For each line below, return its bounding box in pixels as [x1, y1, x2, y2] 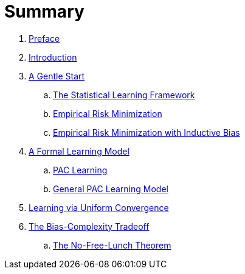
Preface [29, 33, 60, 44]
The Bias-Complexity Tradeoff [29, 221, 150, 232]
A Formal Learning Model [29, 145, 129, 156]
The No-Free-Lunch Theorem [53, 239, 171, 250]
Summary [4, 1, 85, 22]
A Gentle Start [29, 70, 85, 81]
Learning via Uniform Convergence [29, 202, 169, 213]
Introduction [29, 52, 77, 62]
